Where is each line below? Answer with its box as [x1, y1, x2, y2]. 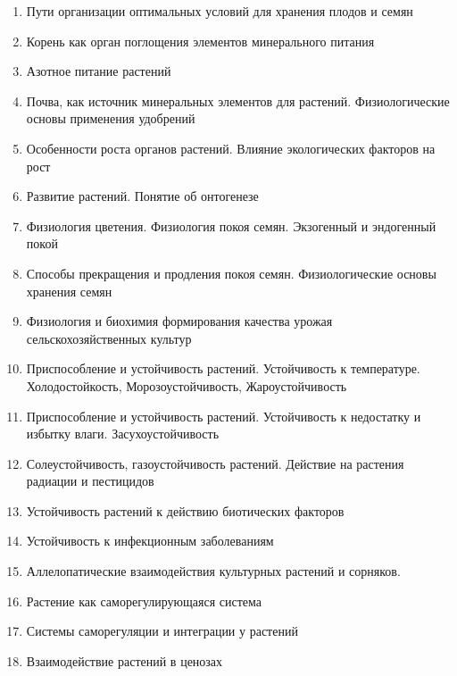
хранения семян [26, 281, 112, 300]
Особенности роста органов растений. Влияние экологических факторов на [26, 138, 436, 157]
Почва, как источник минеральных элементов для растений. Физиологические [26, 91, 450, 110]
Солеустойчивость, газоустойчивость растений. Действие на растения [26, 454, 404, 472]
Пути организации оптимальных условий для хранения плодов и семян [26, 2, 413, 20]
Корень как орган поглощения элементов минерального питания [26, 31, 375, 50]
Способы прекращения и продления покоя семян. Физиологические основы [26, 263, 436, 282]
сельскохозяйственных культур [26, 329, 192, 347]
